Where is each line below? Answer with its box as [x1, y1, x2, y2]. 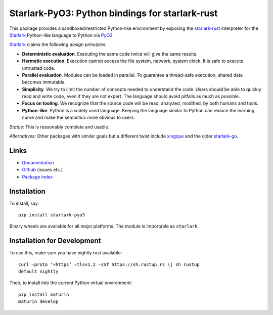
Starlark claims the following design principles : [9, 41, 107, 48]
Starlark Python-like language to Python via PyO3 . [9, 32, 114, 38]
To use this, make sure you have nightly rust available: [9, 250, 122, 256]
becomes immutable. [22, 79, 66, 85]
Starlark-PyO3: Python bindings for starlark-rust [9, 8, 218, 19]
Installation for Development [9, 237, 101, 245]
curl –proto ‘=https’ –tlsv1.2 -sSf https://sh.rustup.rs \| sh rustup [18, 261, 200, 267]
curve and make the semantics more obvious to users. [22, 114, 135, 121]
